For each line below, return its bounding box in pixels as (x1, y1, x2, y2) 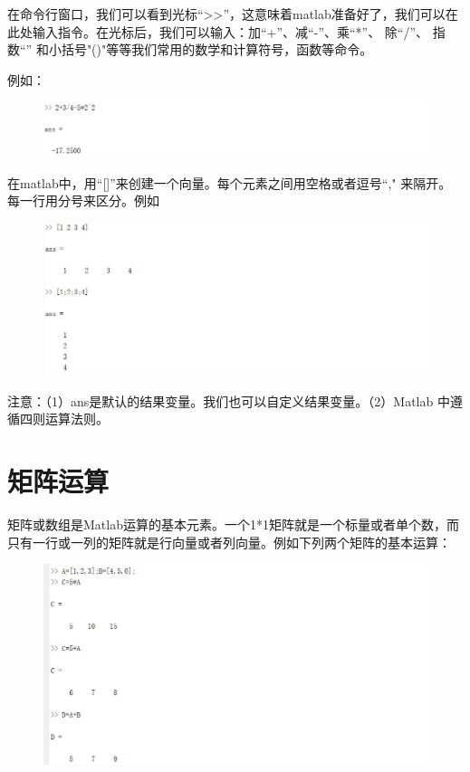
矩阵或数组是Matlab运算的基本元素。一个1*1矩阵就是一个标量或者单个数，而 (7, 515, 459, 534)
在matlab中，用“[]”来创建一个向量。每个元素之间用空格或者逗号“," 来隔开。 (7, 173, 452, 192)
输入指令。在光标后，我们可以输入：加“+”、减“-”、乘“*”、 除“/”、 (32, 22, 429, 41)
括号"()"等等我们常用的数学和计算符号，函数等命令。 (61, 40, 373, 59)
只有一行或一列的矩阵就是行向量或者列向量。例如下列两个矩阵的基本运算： (7, 532, 451, 551)
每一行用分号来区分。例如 (7, 191, 159, 210)
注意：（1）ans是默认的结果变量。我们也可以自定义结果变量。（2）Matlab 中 (7, 391, 450, 410)
